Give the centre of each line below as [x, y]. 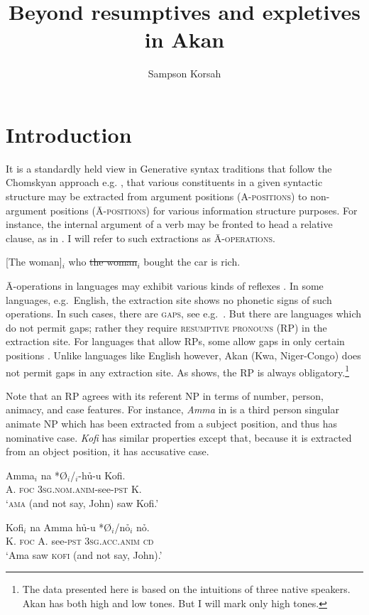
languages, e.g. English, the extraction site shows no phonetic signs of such [169, 299]
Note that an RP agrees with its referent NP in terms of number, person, [165, 395]
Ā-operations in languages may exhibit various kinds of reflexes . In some [165, 285]
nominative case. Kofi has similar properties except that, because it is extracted [179, 437]
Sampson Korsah [184, 74]
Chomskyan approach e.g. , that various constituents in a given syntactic [164, 182]
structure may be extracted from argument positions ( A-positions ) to [156, 196]
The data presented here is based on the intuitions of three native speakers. [186, 589]
